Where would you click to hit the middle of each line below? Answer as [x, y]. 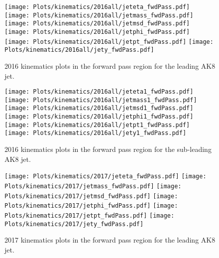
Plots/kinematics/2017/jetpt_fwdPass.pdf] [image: [90, 215]
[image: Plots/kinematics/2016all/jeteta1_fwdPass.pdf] [99, 92]
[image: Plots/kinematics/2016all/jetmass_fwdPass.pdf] [99, 15]
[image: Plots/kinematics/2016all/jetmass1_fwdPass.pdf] [101, 100]
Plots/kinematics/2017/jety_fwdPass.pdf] [74, 224]
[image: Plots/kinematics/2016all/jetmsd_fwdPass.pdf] [97, 24]
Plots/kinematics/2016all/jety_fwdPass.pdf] [79, 50]
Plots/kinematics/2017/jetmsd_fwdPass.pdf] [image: [91, 196]
